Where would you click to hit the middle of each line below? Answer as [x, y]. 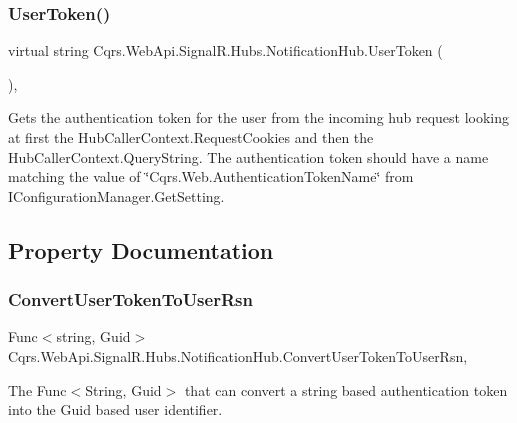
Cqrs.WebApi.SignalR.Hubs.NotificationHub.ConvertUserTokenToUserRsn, [238, 355]
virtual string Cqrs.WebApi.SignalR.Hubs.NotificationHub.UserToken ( [225, 50]
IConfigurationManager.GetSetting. [116, 195]
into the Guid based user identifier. [115, 409]
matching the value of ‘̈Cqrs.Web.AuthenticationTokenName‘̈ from [211, 176]
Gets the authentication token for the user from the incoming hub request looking [259, 117]
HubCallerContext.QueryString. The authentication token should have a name [248, 156]
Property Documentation [141, 249]
